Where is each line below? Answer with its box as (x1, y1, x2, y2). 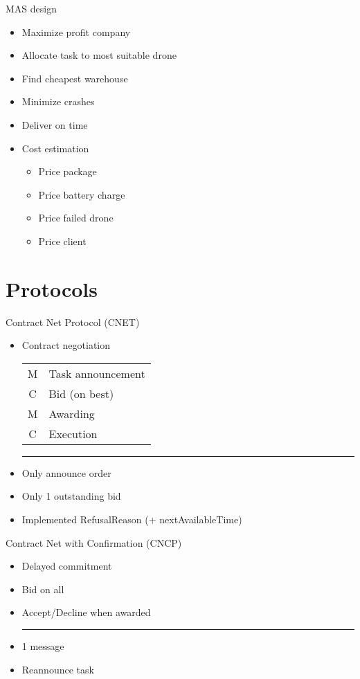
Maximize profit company (21, 24, 131, 39)
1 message (21, 639, 64, 653)
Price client (38, 233, 87, 248)
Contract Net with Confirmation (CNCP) (6, 535, 182, 550)
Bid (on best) (48, 385, 114, 401)
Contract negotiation (21, 338, 111, 352)
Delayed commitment (21, 559, 112, 573)
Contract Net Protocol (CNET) (6, 314, 140, 329)
